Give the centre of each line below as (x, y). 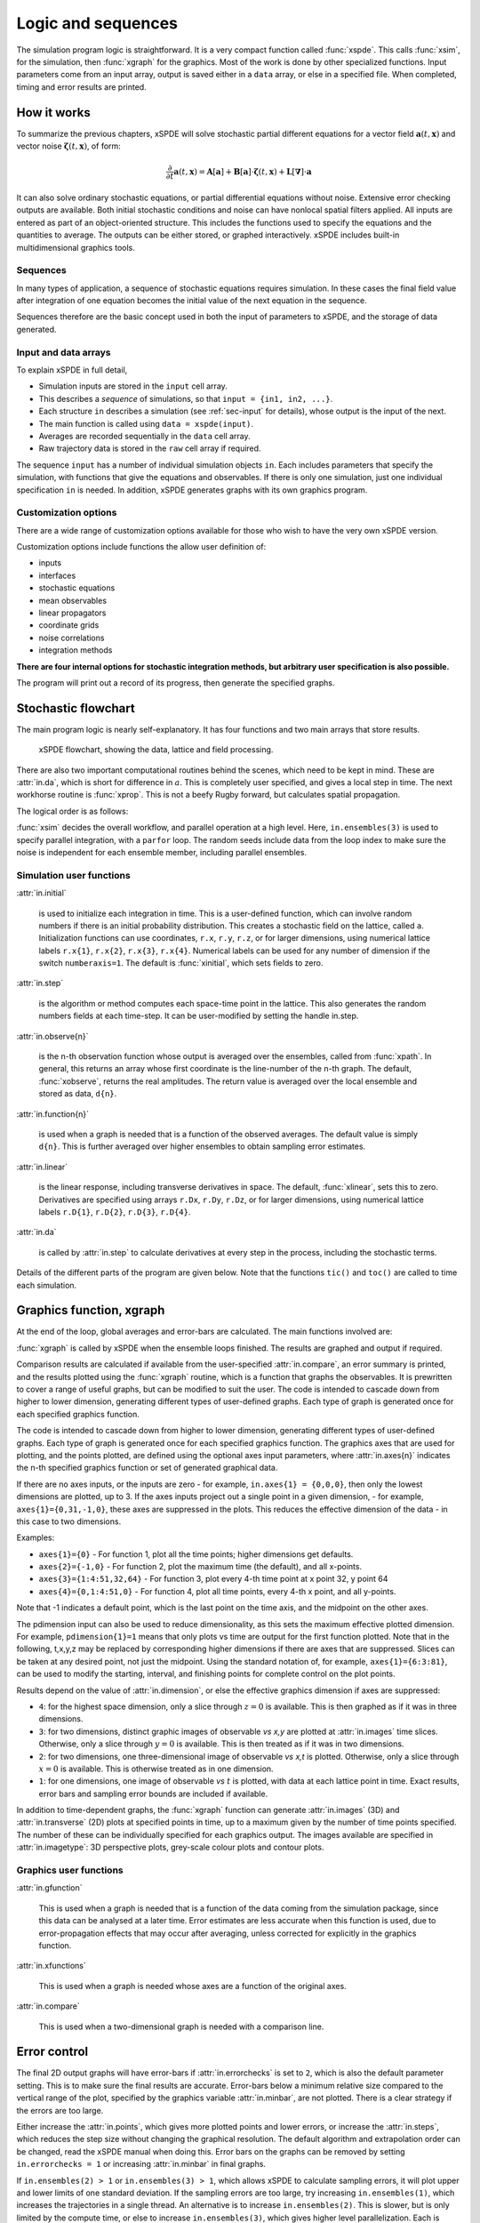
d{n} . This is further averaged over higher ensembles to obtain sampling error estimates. (202, 1146)
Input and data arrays (64, 352)
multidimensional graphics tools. (76, 247)
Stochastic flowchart (76, 708)
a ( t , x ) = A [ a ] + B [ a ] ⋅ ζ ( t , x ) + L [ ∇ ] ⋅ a (243, 172)
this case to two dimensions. (69, 1521)
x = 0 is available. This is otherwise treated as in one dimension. (156, 1769)
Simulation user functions (73, 875)
